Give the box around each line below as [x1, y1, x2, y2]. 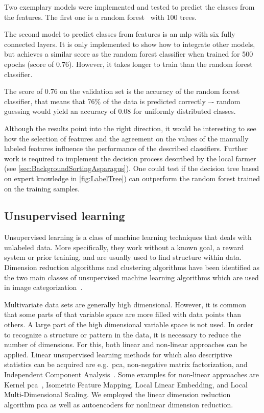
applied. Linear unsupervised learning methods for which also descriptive [4, 349, 232, 359]
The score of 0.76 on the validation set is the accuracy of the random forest [4, 86, 240, 96]
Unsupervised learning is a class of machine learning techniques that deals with [4, 232, 252, 242]
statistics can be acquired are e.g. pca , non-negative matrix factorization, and [4, 359, 248, 370]
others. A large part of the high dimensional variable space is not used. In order [4, 319, 254, 330]
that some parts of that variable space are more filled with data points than [4, 309, 242, 320]
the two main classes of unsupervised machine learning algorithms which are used [4, 272, 259, 282]
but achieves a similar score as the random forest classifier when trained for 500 [4, 48, 253, 59]
